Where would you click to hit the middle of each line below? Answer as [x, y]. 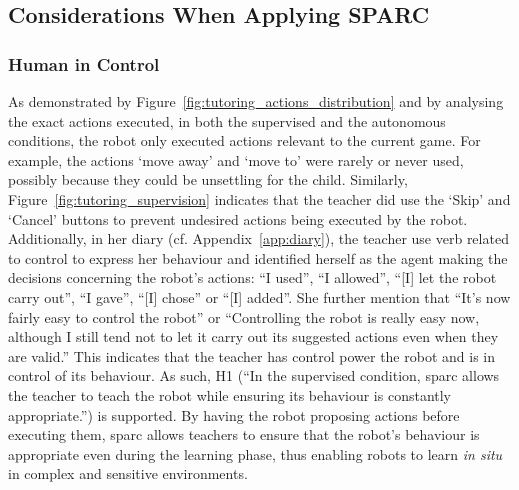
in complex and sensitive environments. [128, 473]
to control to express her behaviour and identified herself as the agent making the [258, 257]
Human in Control [84, 63]
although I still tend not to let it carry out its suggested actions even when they [253, 336]
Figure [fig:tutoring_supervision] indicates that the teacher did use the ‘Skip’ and [259, 198]
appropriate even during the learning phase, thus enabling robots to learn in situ [255, 453]
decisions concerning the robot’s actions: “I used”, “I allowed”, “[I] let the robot [252, 277]
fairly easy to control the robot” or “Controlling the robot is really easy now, [244, 316]
